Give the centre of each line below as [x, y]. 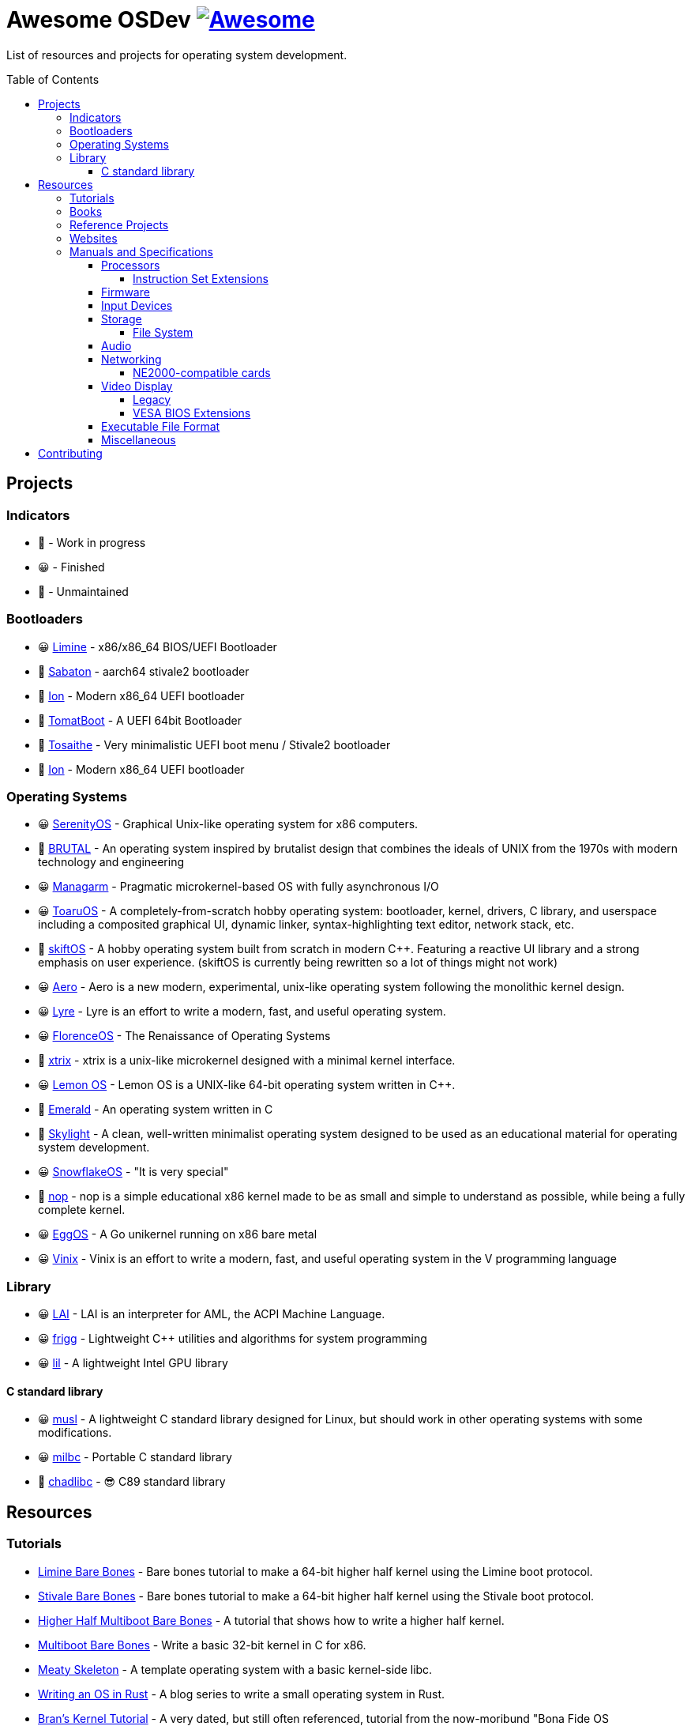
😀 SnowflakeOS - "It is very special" [133, 1172]
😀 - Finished [71, 567]
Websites [94, 238]
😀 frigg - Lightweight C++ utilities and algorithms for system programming [233, 1339]
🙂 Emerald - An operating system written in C [156, 1110]
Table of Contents [53, 79]
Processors [131, 265]
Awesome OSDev [99, 20]
